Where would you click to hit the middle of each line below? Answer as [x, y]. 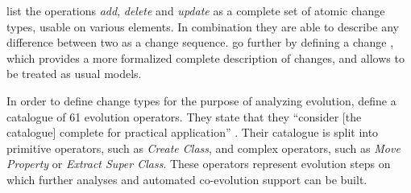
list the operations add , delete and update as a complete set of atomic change [196, 10]
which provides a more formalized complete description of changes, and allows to [205, 57]
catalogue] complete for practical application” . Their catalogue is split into [193, 132]
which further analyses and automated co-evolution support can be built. [187, 179]
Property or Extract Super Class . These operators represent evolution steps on [199, 164]
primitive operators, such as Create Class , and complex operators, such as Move [203, 148]
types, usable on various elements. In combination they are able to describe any [203, 26]
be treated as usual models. [74, 74]
